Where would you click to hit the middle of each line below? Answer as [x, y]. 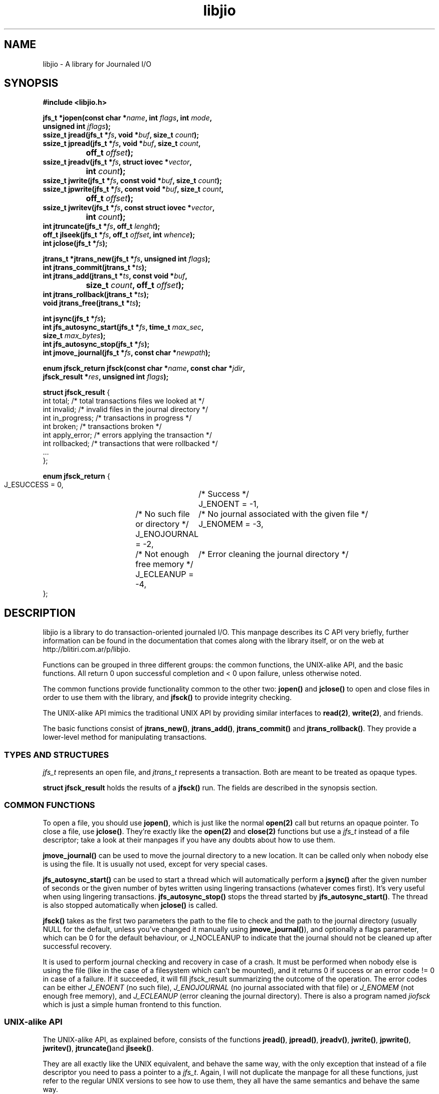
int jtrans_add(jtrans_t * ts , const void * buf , [115, 276]
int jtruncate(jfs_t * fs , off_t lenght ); [101, 226]
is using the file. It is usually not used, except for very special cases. [155, 864]
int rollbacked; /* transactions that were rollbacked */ [130, 444]
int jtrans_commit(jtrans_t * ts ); [95, 267]
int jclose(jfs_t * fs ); [75, 243]
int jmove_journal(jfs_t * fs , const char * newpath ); [127, 353]
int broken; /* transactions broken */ [102, 427]
